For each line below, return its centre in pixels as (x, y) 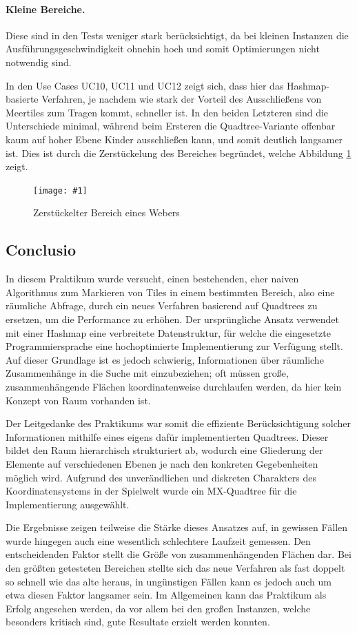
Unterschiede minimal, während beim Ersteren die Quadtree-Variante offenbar (171, 126)
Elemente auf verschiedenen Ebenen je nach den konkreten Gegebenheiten (162, 463)
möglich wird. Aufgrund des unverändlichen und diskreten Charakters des (161, 477)
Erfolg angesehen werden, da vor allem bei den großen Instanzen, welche (158, 608)
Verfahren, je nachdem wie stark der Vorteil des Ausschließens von (182, 99)
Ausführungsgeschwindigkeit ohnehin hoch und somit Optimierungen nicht (163, 49)
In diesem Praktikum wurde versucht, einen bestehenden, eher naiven (152, 279)
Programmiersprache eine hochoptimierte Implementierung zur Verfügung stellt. (174, 346)
